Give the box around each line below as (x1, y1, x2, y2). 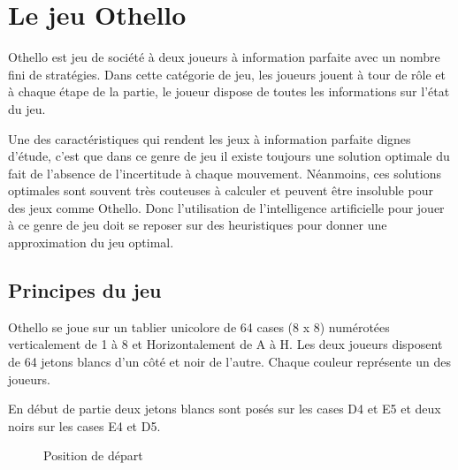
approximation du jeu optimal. (8, 233, 174, 252)
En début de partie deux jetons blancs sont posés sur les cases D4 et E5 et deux (8, 399, 441, 418)
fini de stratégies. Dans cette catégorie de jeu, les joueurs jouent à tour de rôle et (8, 64, 446, 83)
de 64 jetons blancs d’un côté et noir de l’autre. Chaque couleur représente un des (8, 352, 451, 371)
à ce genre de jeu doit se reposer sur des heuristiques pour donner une (8, 216, 387, 234)
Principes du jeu (8, 277, 162, 304)
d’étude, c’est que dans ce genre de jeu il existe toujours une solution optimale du (8, 147, 450, 165)
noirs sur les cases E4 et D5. (8, 416, 161, 435)
